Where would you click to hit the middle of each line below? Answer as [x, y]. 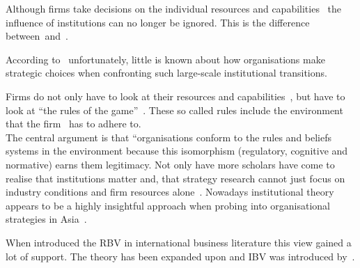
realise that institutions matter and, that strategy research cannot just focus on [175, 178]
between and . [37, 36]
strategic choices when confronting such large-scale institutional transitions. [166, 73]
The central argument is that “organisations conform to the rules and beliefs [169, 137]
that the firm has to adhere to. [73, 124]
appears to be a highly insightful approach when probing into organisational [168, 205]
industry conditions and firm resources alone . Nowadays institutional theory [170, 192]
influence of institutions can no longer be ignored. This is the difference [158, 22]
